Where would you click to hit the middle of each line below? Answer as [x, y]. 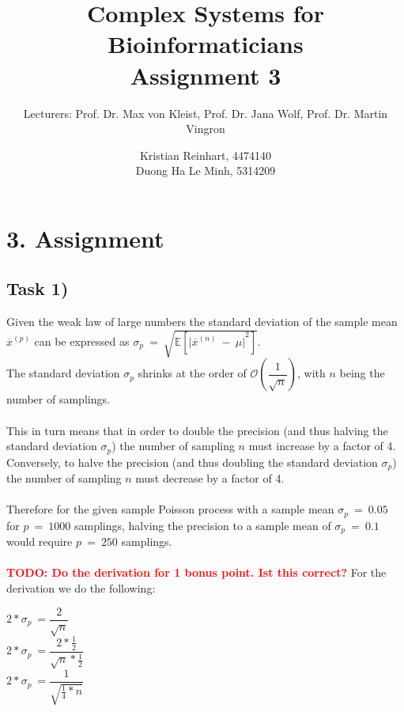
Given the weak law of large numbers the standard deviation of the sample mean [202, 322]
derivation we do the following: [81, 587]
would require [40, 542]
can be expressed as [82, 341]
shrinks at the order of [192, 373]
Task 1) [38, 288]
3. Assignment [85, 238]
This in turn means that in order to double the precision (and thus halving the [197, 430]
